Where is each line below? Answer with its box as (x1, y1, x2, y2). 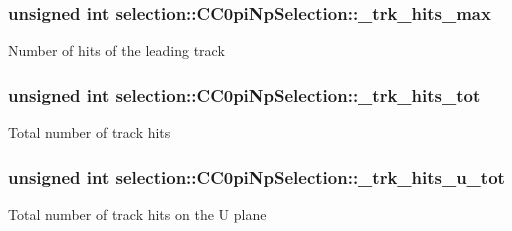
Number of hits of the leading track (8, 40, 225, 61)
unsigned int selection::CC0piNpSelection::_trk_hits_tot (8, 82, 481, 107)
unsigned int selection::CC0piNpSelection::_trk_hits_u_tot (8, 164, 505, 189)
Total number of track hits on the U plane (8, 203, 267, 224)
